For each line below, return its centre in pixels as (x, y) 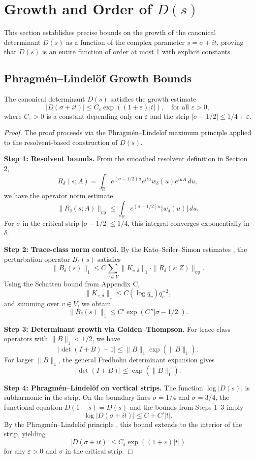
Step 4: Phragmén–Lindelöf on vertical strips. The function (104, 387)
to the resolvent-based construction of (61, 142)
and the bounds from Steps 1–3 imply (187, 406)
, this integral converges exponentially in (189, 223)
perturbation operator (37, 259)
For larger (19, 359)
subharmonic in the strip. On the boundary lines (77, 397)
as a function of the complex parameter (126, 42)
